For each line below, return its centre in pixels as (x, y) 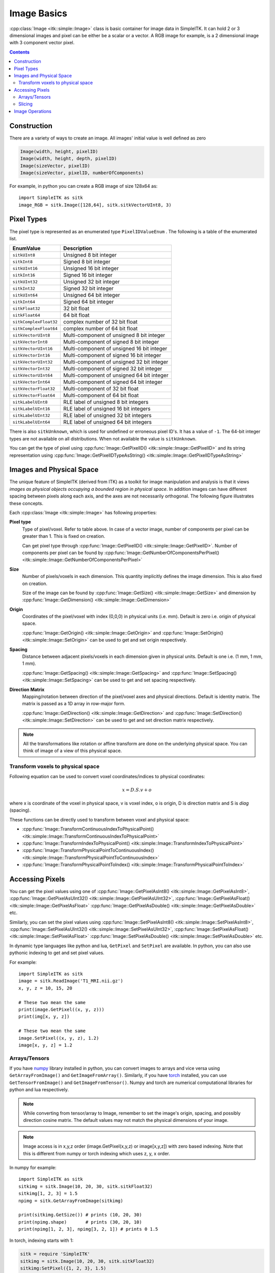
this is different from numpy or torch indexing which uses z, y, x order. (97, 1153)
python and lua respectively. (39, 1090)
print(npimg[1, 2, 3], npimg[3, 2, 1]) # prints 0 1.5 (88, 1229)
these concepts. (26, 503)
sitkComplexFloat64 (35, 328)
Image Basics (38, 13)
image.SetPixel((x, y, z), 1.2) (59, 1038)
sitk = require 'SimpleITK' (55, 1254)
